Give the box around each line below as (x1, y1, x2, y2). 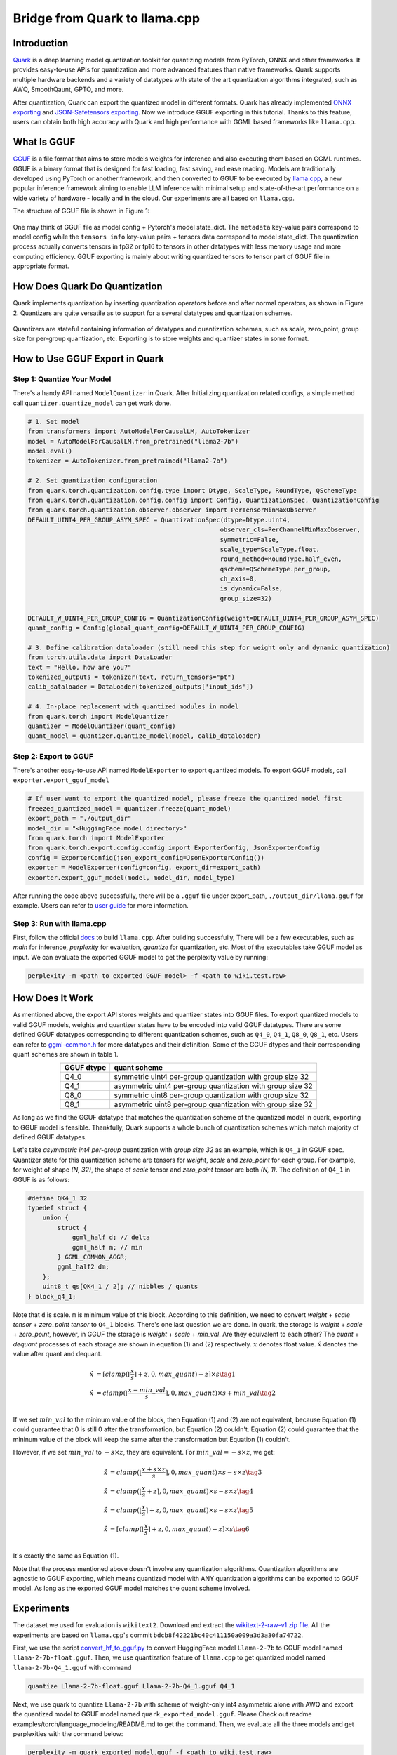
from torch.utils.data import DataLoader (27, 654, 173, 661)
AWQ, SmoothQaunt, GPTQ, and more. (13, 85, 124, 94)
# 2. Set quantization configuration (27, 477, 158, 484)
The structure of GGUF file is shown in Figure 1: (13, 207, 150, 216)
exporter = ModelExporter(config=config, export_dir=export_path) (27, 863, 261, 872)
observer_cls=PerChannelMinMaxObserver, (220, 526, 361, 534)
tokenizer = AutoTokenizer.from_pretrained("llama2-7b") (27, 457, 228, 465)
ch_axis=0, (220, 575, 257, 583)
